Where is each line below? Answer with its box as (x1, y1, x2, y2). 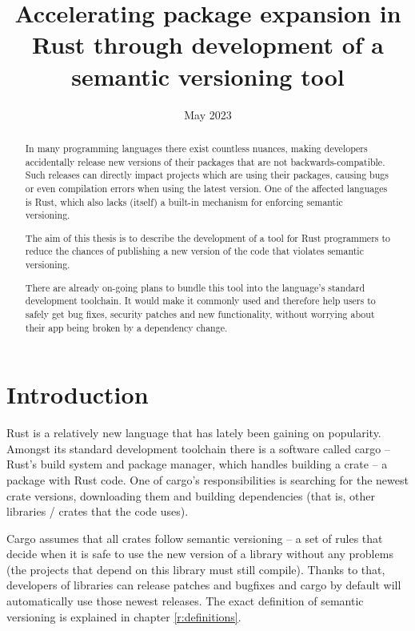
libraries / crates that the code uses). (6, 503, 189, 520)
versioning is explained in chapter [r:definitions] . (6, 608, 241, 625)
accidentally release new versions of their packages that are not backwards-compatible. (25, 155, 385, 168)
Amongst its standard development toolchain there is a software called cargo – (6, 440, 391, 456)
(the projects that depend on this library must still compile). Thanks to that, (6, 561, 385, 577)
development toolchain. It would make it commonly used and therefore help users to (25, 294, 376, 307)
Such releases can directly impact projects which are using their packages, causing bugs (25, 168, 389, 182)
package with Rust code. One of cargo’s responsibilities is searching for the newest (6, 471, 409, 488)
